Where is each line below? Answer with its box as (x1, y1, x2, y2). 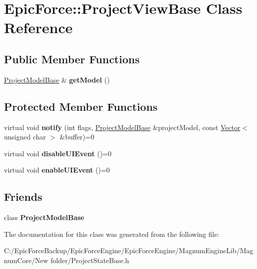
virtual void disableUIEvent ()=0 (4, 148, 112, 158)
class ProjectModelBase (4, 212, 85, 223)
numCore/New (4, 255, 49, 265)
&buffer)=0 (59, 132, 95, 142)
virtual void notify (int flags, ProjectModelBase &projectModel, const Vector (4, 122, 241, 132)
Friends (4, 189, 43, 204)
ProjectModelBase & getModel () (4, 74, 110, 85)
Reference (4, 17, 73, 38)
